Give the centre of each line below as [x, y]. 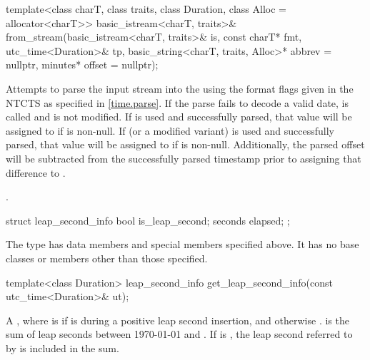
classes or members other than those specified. [107, 258]
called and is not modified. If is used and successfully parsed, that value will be [179, 117]
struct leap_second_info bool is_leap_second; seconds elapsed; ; [148, 220]
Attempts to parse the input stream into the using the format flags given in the [180, 88]
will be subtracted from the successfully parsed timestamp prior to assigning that [184, 158]
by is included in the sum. [62, 348]
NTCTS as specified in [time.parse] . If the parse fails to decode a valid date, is [177, 102]
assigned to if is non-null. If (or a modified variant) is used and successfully [170, 130]
